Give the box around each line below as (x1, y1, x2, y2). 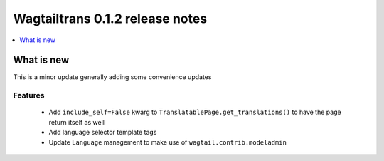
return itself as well (48, 118, 105, 126)
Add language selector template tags (48, 128, 157, 137)
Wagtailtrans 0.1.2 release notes (13, 11, 208, 26)
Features (13, 90, 45, 100)
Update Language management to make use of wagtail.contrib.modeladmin (48, 137, 287, 146)
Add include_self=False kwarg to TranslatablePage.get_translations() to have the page (48, 108, 341, 117)
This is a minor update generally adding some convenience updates (13, 73, 212, 81)
